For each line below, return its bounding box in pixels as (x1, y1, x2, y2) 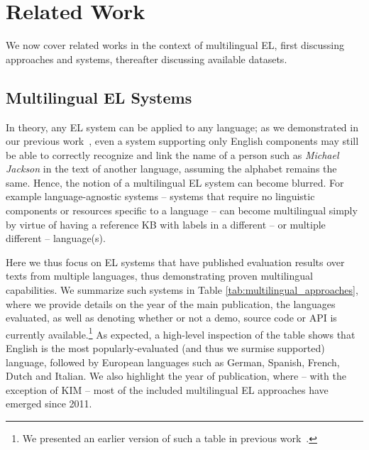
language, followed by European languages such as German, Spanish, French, (6, 354, 340, 369)
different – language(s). (6, 231, 106, 246)
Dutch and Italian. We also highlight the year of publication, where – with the (6, 368, 346, 383)
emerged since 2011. (6, 396, 92, 411)
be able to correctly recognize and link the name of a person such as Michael (6, 147, 339, 162)
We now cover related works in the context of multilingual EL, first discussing (6, 38, 344, 53)
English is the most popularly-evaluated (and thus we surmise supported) (6, 341, 325, 356)
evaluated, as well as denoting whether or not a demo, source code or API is (6, 310, 337, 325)
